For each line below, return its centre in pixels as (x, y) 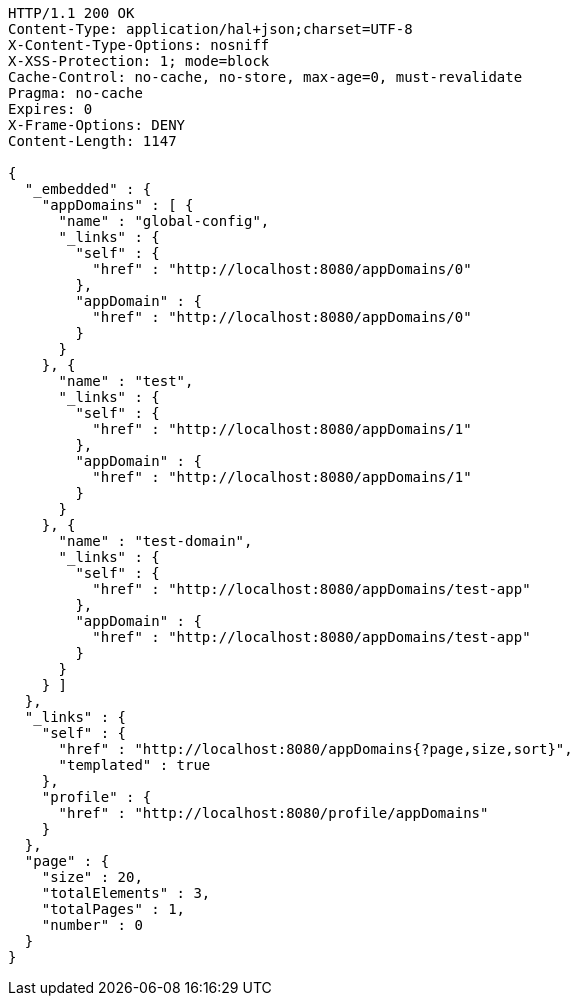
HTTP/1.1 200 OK (71, 13)
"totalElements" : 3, (126, 893)
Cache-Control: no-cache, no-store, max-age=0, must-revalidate (265, 77)
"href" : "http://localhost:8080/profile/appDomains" (273, 813)
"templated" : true (134, 765)
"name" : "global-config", (164, 221)
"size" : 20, (92, 877)
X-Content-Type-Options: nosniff (139, 45)
